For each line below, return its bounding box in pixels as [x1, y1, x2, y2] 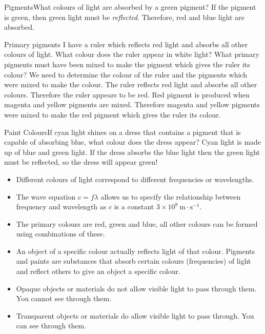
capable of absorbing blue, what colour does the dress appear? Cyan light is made [4, 136, 261, 147]
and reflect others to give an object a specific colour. [16, 266, 181, 277]
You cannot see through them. [16, 293, 112, 304]
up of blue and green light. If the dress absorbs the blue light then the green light [4, 146, 260, 157]
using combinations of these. [16, 228, 105, 239]
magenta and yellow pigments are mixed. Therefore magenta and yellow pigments [4, 99, 260, 110]
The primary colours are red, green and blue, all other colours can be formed [16, 218, 258, 229]
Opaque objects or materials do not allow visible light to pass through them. [16, 283, 257, 293]
